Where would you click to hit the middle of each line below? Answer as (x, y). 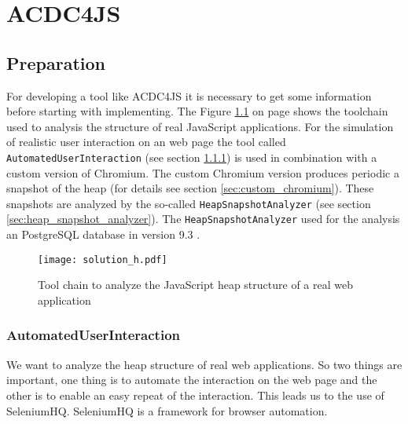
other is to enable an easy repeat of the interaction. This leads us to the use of (195, 395)
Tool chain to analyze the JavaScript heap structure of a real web (195, 285)
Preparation (56, 62)
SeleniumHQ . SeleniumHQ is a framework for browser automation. (167, 410)
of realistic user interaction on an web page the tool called (146, 142)
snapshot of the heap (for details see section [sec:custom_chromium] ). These (190, 188)
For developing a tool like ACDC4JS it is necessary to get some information (189, 95)
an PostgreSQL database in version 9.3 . (103, 234)
